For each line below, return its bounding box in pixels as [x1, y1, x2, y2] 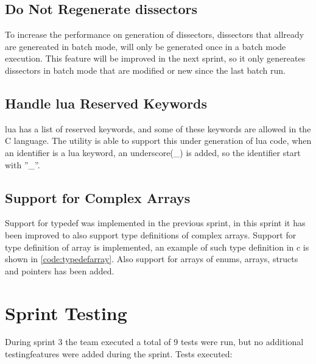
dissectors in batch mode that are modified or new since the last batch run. [5, 63, 286, 76]
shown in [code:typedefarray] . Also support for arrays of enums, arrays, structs [5, 252, 298, 265]
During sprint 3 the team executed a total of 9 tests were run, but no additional [5, 335, 304, 348]
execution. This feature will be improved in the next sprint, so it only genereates [5, 52, 306, 65]
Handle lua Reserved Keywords [5, 93, 208, 112]
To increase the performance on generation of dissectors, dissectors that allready [5, 28, 304, 41]
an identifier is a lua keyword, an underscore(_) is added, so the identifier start [5, 146, 301, 159]
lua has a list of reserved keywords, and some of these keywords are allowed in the [5, 122, 311, 135]
